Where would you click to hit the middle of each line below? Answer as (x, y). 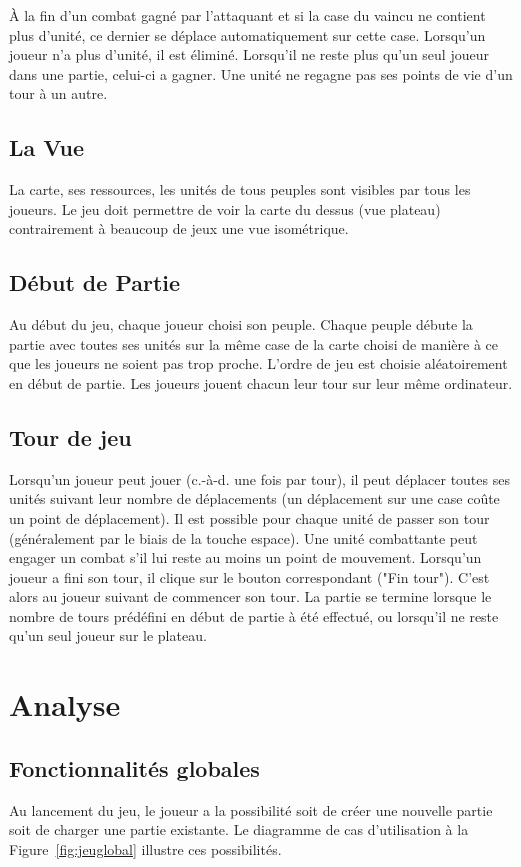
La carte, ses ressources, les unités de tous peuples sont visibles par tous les (240, 189)
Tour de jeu (70, 436)
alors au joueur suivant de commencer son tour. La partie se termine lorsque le (250, 596)
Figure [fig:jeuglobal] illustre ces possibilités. (145, 848)
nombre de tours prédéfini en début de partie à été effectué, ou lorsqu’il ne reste (254, 615)
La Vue (47, 147)
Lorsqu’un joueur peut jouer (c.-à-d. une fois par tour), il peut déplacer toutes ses (259, 478)
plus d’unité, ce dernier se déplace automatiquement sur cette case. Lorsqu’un (247, 34)
